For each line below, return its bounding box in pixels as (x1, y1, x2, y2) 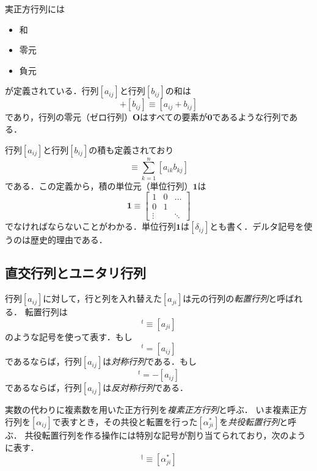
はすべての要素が (140, 111, 208, 123)
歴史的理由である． (30, 233, 107, 246)
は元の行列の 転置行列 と (183, 292, 277, 305)
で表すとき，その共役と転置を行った (52, 415, 198, 428)
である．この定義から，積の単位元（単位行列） (5, 179, 193, 192)
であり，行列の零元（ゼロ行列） (5, 111, 133, 123)
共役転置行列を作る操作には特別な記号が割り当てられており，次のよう (24, 428, 306, 441)
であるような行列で (212, 111, 290, 123)
